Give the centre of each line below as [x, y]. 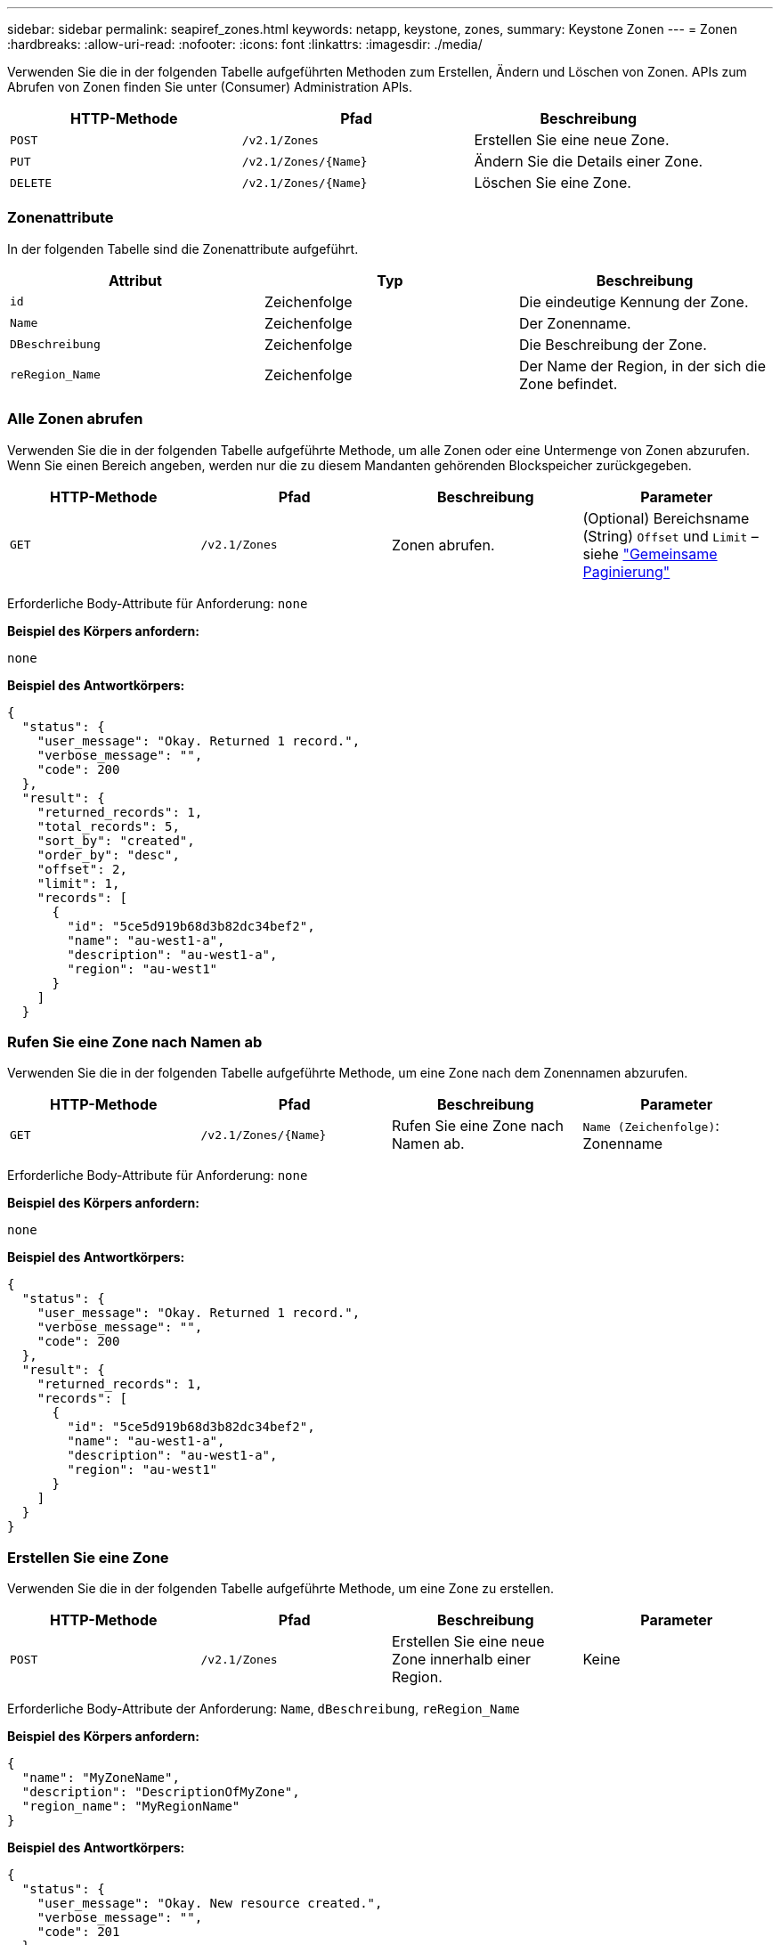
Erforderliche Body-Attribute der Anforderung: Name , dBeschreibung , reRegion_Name [264, 1709]
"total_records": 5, [108, 826]
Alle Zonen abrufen [75, 419]
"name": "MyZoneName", [101, 1778]
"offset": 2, [82, 869]
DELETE [31, 183]
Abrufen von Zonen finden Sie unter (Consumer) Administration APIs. [210, 87]
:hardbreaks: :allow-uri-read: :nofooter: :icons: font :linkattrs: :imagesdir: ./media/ [245, 44]
